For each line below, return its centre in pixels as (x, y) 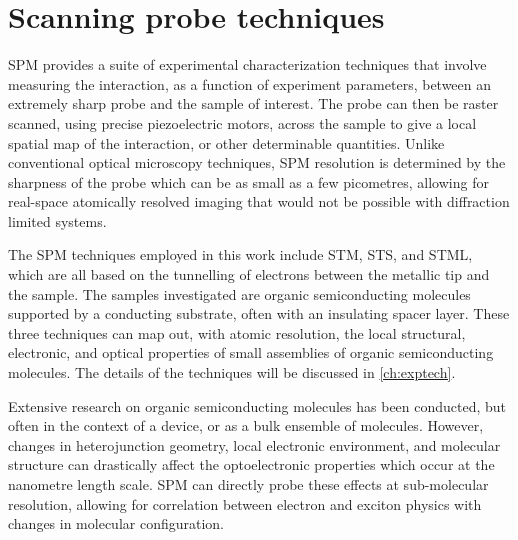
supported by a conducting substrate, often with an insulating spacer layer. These (259, 313)
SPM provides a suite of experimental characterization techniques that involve (247, 64)
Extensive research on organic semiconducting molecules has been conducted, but (257, 405)
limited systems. (57, 220)
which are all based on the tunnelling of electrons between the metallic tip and (249, 274)
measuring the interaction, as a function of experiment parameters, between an (250, 83)
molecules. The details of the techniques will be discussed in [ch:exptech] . (232, 372)
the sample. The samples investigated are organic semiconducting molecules (239, 293)
